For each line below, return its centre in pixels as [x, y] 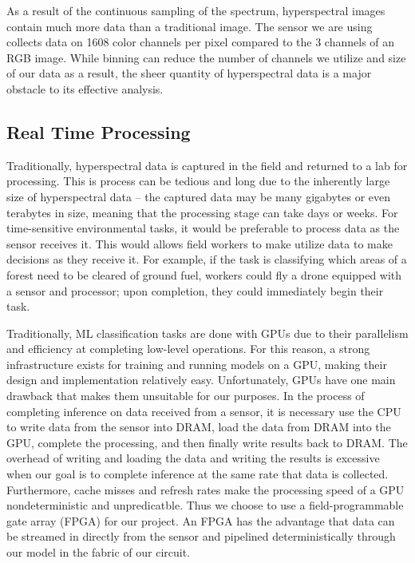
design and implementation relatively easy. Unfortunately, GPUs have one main [201, 380]
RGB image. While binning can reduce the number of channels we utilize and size [206, 57]
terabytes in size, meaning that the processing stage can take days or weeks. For [202, 212]
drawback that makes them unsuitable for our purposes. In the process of [186, 396]
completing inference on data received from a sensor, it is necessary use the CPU [204, 411]
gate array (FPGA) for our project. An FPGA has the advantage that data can [201, 520]
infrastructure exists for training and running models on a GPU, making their [197, 364]
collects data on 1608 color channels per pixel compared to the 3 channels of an [201, 42]
